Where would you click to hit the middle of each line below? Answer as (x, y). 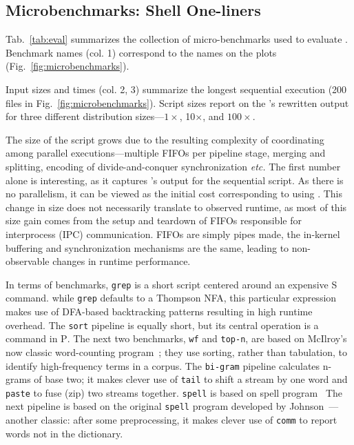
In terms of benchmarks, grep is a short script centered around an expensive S (171, 284)
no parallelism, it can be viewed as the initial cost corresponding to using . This (174, 194)
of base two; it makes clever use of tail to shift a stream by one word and (191, 379)
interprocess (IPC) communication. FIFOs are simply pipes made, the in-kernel (173, 234)
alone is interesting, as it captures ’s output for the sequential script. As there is (175, 180)
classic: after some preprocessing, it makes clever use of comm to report (189, 420)
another (22, 420)
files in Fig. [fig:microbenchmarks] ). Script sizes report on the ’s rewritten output (177, 102)
